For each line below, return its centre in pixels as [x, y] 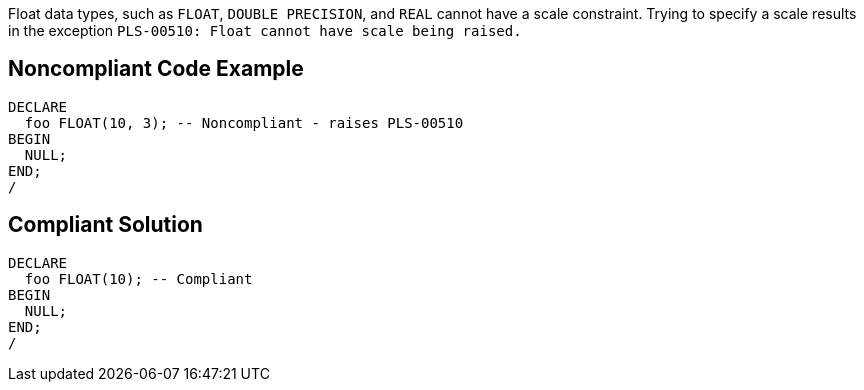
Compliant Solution [105, 225]
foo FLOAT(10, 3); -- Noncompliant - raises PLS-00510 [244, 122]
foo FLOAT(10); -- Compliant [138, 278]
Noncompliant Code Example [156, 69]
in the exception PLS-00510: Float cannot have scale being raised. [265, 30]
